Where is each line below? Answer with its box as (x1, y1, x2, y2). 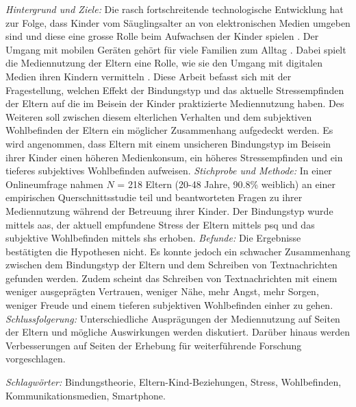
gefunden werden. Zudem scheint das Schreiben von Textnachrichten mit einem (5, 270, 338, 285)
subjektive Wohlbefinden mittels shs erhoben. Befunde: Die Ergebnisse (5, 231, 301, 245)
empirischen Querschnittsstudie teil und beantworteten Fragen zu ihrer (5, 190, 303, 205)
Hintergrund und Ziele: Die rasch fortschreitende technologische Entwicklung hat (5, 2, 344, 16)
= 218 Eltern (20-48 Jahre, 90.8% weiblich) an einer (117, 176, 335, 191)
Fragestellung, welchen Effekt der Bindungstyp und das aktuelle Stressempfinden (5, 82, 344, 97)
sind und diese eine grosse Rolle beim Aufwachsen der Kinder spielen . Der (5, 29, 319, 43)
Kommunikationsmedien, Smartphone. (5, 388, 166, 402)
